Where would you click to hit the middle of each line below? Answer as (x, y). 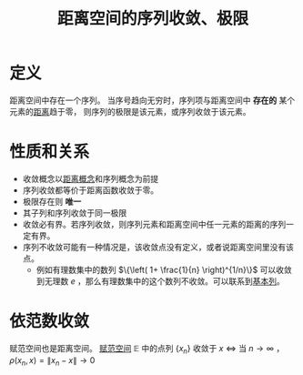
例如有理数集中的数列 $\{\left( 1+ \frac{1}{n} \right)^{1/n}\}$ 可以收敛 (164, 269)
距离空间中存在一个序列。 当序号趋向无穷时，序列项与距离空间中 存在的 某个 (152, 100)
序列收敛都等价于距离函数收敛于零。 (91, 190)
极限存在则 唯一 (52, 201)
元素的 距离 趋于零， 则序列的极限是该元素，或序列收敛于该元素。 (130, 111)
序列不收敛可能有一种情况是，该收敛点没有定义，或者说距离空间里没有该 (158, 247)
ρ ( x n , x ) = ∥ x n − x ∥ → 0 (52, 361)
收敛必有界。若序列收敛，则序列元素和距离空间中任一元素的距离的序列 (154, 224)
